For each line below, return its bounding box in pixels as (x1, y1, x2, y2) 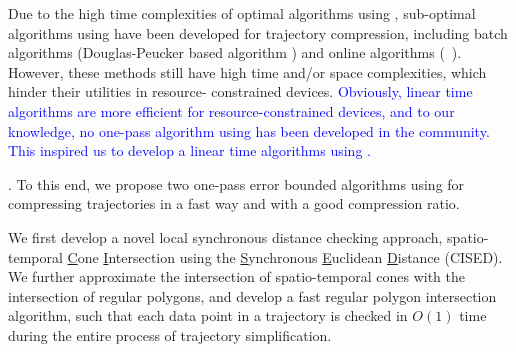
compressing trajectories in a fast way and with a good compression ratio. (8, 193, 460, 214)
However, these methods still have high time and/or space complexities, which (8, 61, 487, 82)
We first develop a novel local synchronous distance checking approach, (8, 226, 443, 247)
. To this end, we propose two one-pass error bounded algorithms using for (8, 173, 465, 194)
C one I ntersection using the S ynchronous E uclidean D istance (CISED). (67, 246, 503, 267)
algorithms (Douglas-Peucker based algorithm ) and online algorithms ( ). (8, 42, 462, 63)
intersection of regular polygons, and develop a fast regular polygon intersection (8, 285, 497, 306)
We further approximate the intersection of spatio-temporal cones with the (8, 266, 465, 287)
